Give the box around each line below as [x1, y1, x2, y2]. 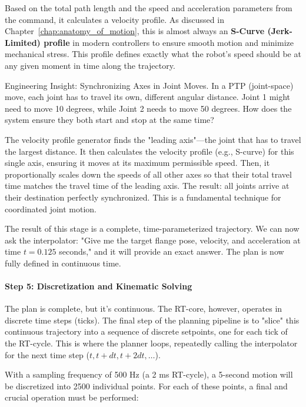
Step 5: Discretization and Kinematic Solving [5, 280, 192, 292]
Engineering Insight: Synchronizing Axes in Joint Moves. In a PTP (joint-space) [5, 79, 294, 91]
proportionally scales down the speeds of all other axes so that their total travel [5, 168, 292, 180]
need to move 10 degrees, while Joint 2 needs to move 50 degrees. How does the [5, 102, 292, 114]
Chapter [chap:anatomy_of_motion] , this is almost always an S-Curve [5, 25, 265, 37]
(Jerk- [267, 25, 292, 37]
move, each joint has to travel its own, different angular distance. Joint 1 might [5, 91, 291, 103]
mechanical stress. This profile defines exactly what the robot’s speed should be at [5, 48, 301, 60]
